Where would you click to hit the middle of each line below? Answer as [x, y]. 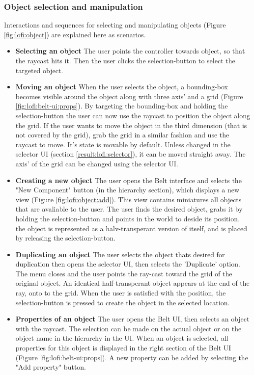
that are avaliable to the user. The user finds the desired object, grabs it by [129, 209]
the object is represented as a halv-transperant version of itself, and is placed [131, 228]
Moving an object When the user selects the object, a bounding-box [122, 87]
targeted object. [39, 70]
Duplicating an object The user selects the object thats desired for [120, 254]
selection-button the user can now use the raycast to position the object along [133, 115]
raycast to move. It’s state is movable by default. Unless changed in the [123, 144]
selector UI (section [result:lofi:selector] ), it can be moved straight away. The [130, 154]
